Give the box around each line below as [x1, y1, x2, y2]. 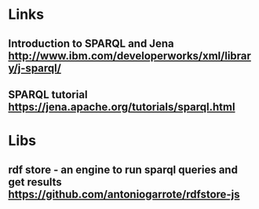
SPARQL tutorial [8, 88, 88, 101]
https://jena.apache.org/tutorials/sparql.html [8, 100, 235, 113]
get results [8, 175, 63, 189]
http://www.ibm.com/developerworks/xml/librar [8, 49, 251, 62]
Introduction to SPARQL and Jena [8, 37, 174, 50]
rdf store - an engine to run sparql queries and [8, 163, 238, 176]
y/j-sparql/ [8, 61, 61, 75]
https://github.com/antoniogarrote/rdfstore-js [8, 187, 240, 201]
